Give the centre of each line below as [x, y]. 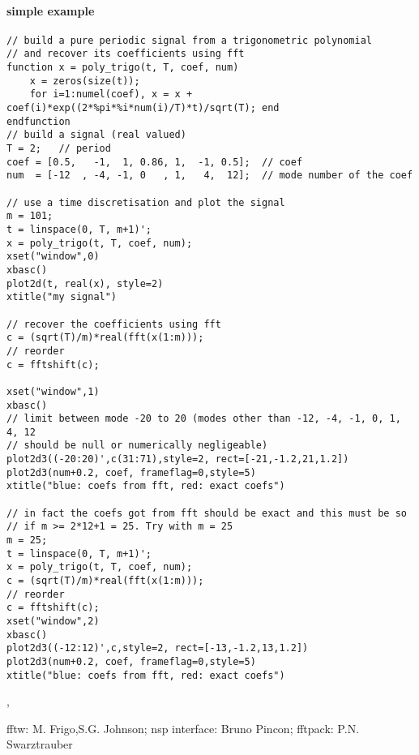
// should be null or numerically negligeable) [137, 446]
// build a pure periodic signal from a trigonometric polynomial [190, 40]
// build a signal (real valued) [96, 135]
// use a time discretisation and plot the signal [146, 202]
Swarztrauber [40, 744]
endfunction [38, 121]
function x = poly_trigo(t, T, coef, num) [123, 68]
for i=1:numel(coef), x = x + [111, 94]
